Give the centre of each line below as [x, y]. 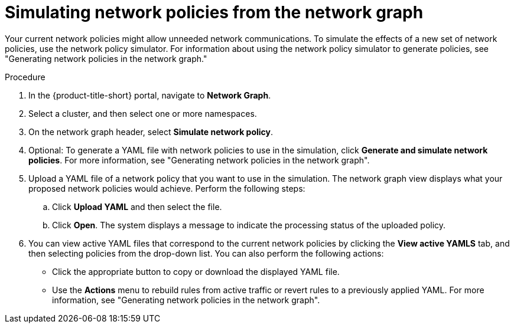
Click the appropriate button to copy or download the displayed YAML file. [196, 271]
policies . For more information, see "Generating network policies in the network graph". [199, 160]
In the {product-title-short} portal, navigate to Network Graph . [150, 95]
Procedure [25, 77]
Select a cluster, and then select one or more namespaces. [143, 113]
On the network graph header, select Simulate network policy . [151, 132]
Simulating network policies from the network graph [214, 12]
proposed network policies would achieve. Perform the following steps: [167, 188]
